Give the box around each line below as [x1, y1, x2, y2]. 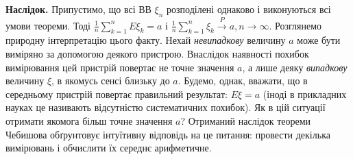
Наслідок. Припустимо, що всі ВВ [5, 2, 151, 16]
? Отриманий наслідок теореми [180, 113, 311, 127]
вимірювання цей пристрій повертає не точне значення [5, 60, 234, 74]
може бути [297, 33, 341, 47]
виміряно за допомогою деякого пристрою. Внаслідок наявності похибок [5, 46, 309, 60]
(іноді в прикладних [263, 86, 347, 101]
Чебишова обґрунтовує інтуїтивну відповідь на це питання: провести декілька [5, 127, 330, 141]
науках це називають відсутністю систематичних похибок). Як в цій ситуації [5, 100, 326, 114]
